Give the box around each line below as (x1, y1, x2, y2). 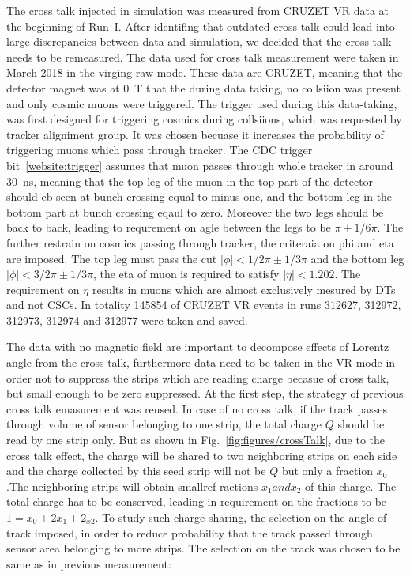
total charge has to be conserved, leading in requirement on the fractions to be (6, 493, 387, 510)
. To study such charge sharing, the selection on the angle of (95, 509, 387, 525)
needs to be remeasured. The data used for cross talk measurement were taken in (6, 48, 399, 65)
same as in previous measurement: (6, 555, 171, 571)
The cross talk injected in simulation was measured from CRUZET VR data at (6, 2, 389, 18)
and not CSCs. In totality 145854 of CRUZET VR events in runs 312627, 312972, (6, 296, 401, 313)
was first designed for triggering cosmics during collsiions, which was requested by (6, 111, 402, 127)
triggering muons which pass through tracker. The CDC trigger (6, 141, 313, 158)
